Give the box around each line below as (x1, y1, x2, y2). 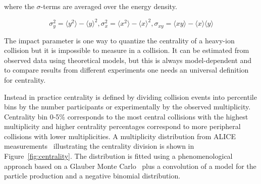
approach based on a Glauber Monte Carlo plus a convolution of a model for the (4, 160, 256, 171)
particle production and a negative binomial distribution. (4, 170, 181, 181)
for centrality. (4, 74, 46, 85)
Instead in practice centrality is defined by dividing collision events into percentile (4, 91, 257, 102)
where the (4, 1, 34, 11)
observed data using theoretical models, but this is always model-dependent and (4, 54, 252, 65)
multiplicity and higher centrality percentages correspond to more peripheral (4, 121, 241, 132)
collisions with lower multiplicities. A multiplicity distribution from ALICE (4, 131, 236, 141)
